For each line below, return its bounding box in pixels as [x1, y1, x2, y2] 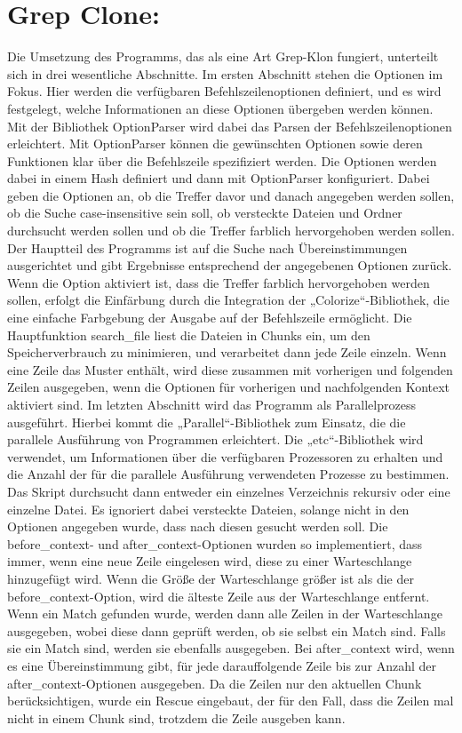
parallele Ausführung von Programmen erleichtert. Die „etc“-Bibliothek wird [7, 430, 424, 449]
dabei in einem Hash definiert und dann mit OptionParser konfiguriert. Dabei [7, 169, 430, 187]
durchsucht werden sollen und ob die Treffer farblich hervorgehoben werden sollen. [7, 221, 455, 240]
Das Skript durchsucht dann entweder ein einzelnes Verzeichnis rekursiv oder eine [7, 482, 450, 500]
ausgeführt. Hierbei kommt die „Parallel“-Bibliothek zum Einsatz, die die [7, 412, 406, 431]
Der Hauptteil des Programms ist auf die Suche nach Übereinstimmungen [7, 238, 408, 257]
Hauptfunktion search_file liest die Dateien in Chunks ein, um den [7, 325, 370, 344]
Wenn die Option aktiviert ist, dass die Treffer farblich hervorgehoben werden [7, 273, 430, 291]
